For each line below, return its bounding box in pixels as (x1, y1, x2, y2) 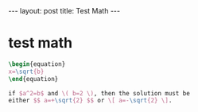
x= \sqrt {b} (8, 68, 45, 75)
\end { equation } (8, 75, 59, 83)
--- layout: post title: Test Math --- (8, 6, 121, 15)
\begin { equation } (8, 60, 66, 68)
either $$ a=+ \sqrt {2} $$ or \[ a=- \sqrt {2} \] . (8, 97, 173, 105)
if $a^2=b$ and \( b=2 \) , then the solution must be (8, 89, 191, 97)
